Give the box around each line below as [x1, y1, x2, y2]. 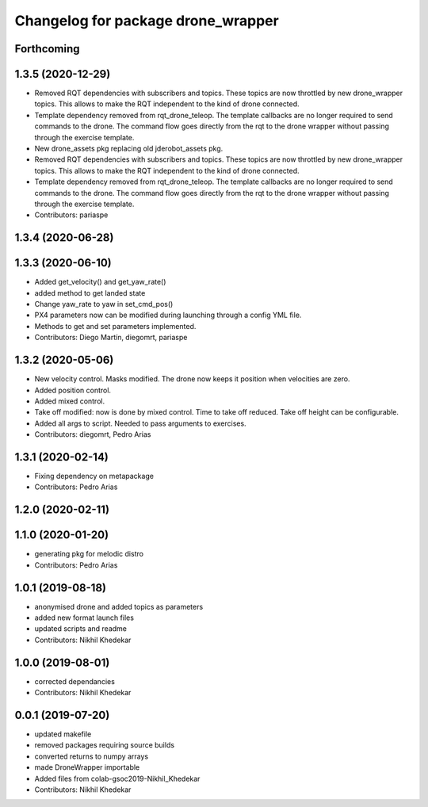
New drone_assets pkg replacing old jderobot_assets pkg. [34, 143, 224, 154]
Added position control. [34, 385, 111, 395]
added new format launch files [34, 613, 135, 622]
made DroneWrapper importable [34, 763, 140, 772]
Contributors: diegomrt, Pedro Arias [34, 430, 151, 439]
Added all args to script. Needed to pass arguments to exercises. [34, 419, 246, 428]
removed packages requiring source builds [34, 740, 174, 750]
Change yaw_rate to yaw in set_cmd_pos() [34, 300, 174, 309]
